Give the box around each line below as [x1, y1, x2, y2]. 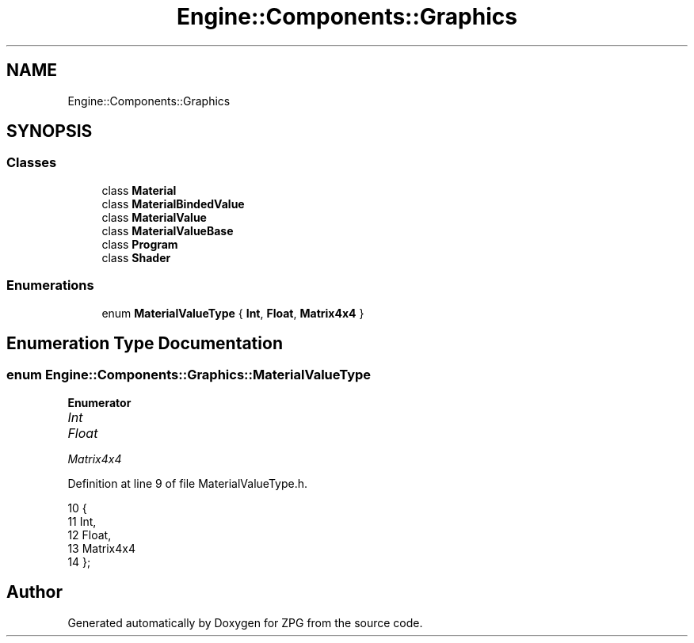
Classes [6, 154, 57, 171]
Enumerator [67, 395, 132, 409]
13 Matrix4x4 [67, 541, 135, 555]
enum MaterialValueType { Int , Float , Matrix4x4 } [101, 306, 364, 320]
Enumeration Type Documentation [6, 333, 283, 353]
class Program [101, 237, 178, 251]
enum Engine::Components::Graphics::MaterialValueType [6, 367, 372, 383]
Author [6, 582, 63, 603]
